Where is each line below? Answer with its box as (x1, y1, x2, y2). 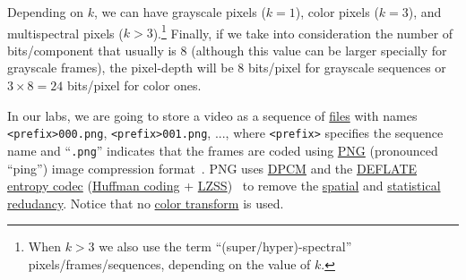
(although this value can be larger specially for (191, 40, 447, 59)
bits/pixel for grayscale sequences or (247, 58, 446, 77)
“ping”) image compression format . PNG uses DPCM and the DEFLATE (7, 158, 418, 177)
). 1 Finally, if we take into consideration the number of (152, 21, 453, 42)
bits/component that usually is (7, 40, 177, 59)
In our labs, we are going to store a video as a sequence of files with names (7, 106, 418, 124)
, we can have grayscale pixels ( (93, 3, 266, 21)
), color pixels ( (295, 3, 379, 21)
